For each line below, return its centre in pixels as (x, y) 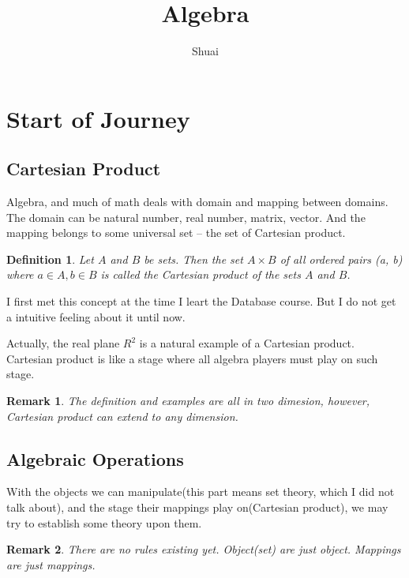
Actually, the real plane (63, 343)
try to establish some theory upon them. (104, 522)
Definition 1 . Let (50, 259)
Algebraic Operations (95, 458)
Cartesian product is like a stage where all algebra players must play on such (192, 358)
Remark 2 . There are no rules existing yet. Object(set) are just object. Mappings (204, 549)
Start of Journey (98, 118)
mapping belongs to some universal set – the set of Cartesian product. (176, 233)
